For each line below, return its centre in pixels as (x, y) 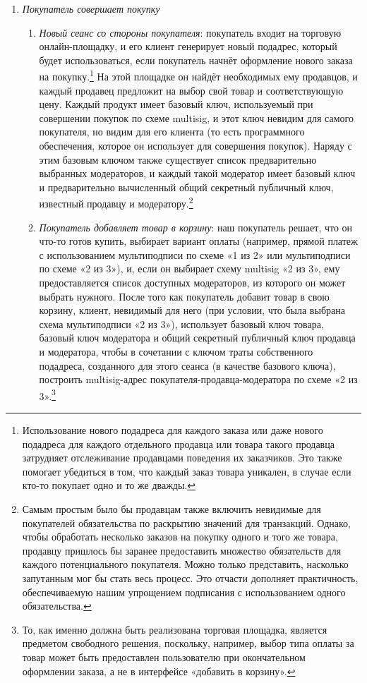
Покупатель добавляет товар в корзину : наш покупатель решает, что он (196, 227)
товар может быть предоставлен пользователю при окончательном (164, 657)
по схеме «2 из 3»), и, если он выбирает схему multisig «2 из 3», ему (189, 268)
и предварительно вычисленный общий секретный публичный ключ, (186, 187)
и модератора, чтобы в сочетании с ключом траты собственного (176, 351)
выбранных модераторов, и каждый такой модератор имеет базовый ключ (197, 173)
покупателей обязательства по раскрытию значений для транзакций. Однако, (186, 522)
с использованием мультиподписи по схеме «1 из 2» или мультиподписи (195, 254)
